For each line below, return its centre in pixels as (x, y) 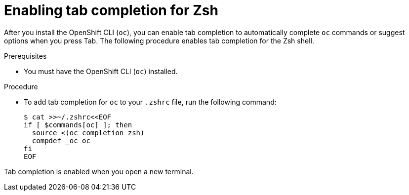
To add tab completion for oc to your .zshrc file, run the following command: (150, 102)
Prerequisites (25, 56)
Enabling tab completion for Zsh (111, 10)
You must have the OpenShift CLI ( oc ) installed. (101, 71)
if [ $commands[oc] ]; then (78, 125)
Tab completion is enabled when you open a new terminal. (99, 171)
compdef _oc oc (61, 140)
